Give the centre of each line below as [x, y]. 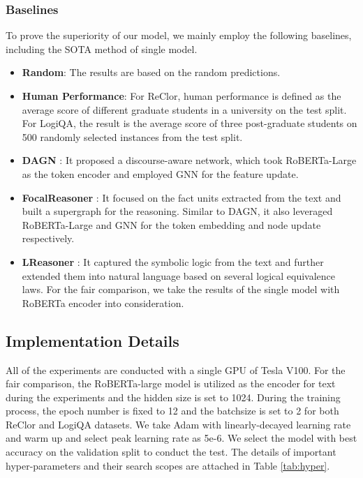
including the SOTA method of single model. [102, 48]
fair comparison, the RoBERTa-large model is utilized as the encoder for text [171, 383]
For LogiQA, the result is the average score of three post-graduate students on [190, 123]
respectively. [48, 238]
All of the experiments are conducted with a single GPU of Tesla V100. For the [176, 369]
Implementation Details [92, 340]
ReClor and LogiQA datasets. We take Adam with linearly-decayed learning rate [178, 424]
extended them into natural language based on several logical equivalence [179, 275]
